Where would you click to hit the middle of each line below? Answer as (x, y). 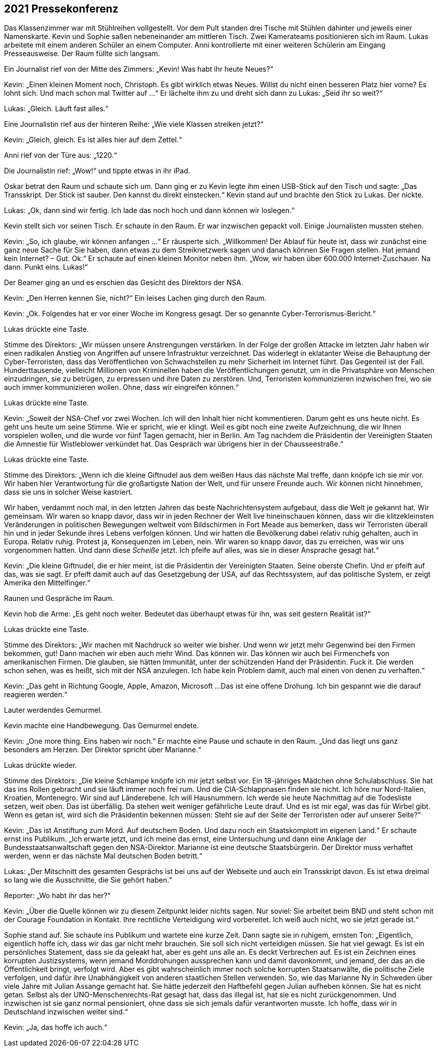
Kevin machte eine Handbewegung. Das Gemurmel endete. (102, 726)
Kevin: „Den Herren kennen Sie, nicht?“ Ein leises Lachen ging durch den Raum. (135, 298)
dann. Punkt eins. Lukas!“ (46, 267)
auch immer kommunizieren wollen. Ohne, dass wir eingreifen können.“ (122, 387)
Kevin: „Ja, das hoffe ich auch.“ (56, 1027)
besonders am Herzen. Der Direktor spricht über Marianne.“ (103, 750)
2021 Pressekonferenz (61, 9)
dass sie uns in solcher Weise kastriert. (69, 492)
